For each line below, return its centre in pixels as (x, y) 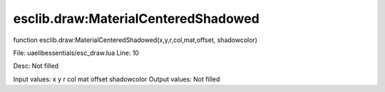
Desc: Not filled (36, 66)
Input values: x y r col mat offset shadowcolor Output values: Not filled (117, 79)
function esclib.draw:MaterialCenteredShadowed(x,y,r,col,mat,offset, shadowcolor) (135, 40)
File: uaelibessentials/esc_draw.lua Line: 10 (76, 53)
